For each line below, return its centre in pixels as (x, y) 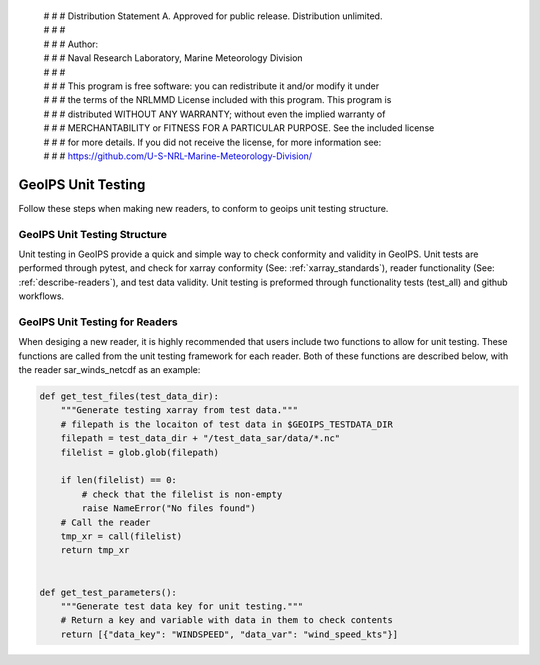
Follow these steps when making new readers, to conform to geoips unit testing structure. (203, 208)
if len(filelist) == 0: (118, 480)
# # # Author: (71, 44)
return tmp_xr (95, 550)
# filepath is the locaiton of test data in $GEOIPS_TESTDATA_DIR (227, 424)
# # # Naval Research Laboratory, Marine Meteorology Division (173, 58)
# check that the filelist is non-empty (182, 494)
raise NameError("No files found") (169, 508)
